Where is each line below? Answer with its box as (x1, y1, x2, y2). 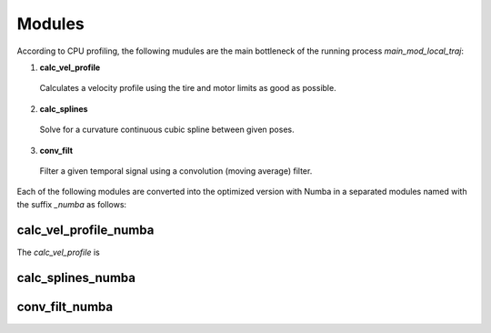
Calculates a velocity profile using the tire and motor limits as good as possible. (39, 83, 336, 94)
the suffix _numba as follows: (16, 198, 127, 209)
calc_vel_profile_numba (16, 223, 155, 238)
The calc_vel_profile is (16, 247, 100, 257)
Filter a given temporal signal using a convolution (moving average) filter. (39, 165, 313, 177)
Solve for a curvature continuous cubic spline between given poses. (39, 124, 295, 136)
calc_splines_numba (16, 270, 136, 286)
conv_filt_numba (16, 299, 114, 315)
